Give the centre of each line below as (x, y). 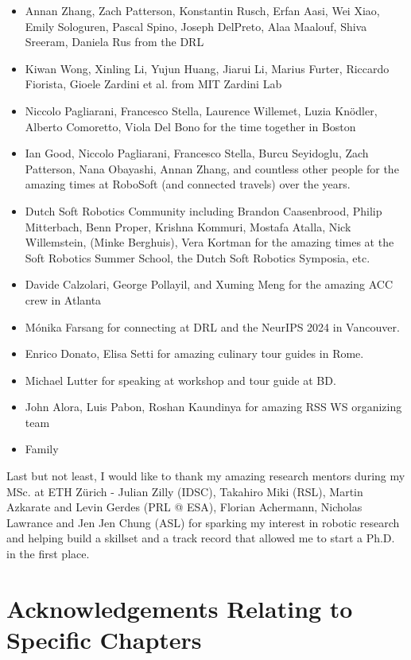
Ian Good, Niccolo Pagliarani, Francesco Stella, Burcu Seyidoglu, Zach (197, 153)
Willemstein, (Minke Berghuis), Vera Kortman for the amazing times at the (209, 242)
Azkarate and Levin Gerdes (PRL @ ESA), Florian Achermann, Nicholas (184, 507)
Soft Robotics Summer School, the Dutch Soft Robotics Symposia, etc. (198, 257)
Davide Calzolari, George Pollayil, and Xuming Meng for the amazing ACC (209, 284)
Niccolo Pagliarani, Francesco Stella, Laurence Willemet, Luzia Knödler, (201, 110)
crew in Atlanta (63, 299)
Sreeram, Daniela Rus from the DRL (114, 42)
